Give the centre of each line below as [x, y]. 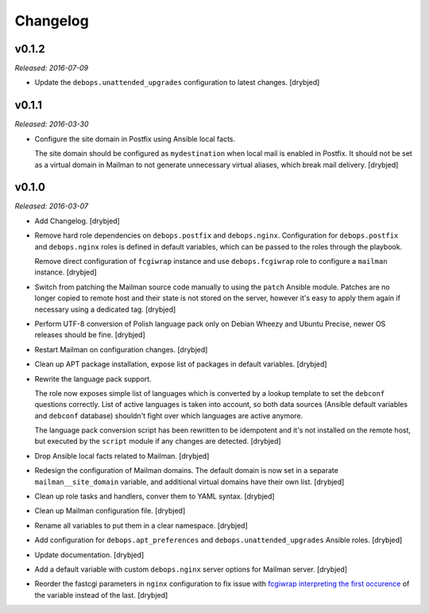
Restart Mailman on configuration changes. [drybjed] [121, 349]
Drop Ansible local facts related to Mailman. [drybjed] [122, 456]
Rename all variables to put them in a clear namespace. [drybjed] [141, 526]
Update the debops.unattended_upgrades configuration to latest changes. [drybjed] [177, 83]
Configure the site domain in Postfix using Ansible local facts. [135, 138]
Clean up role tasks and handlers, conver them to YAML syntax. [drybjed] [155, 496]
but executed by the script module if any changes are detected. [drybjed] [158, 441]
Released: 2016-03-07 [52, 206]
